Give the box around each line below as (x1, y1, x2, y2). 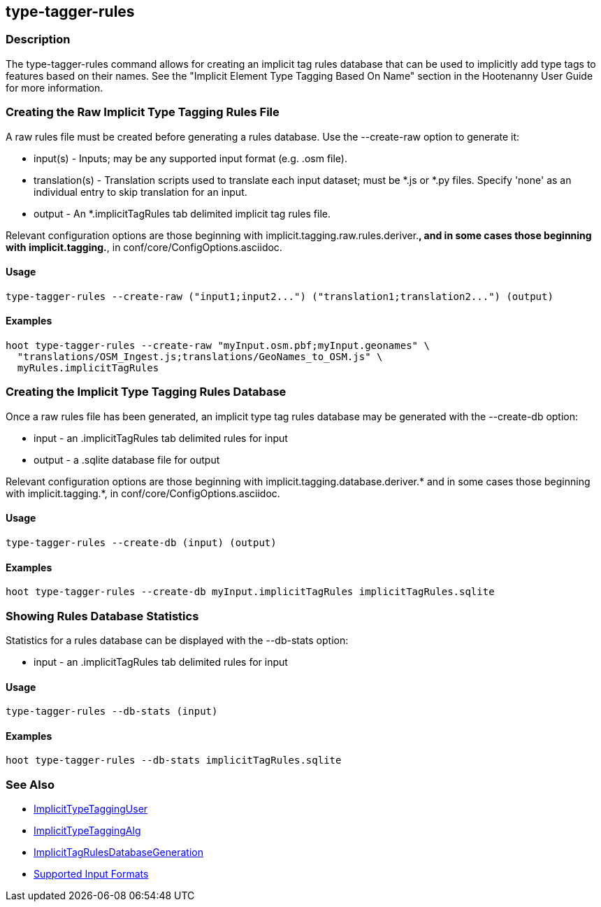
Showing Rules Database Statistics (6, 608, 199, 623)
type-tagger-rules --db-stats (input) (6, 706, 218, 717)
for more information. (6, 81, 103, 94)
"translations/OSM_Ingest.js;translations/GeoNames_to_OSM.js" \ (17, 350, 383, 362)
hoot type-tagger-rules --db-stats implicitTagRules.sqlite (6, 755, 342, 766)
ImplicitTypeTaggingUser (34, 803, 148, 815)
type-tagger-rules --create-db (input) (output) (6, 536, 277, 548)
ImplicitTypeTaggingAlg (34, 824, 141, 837)
